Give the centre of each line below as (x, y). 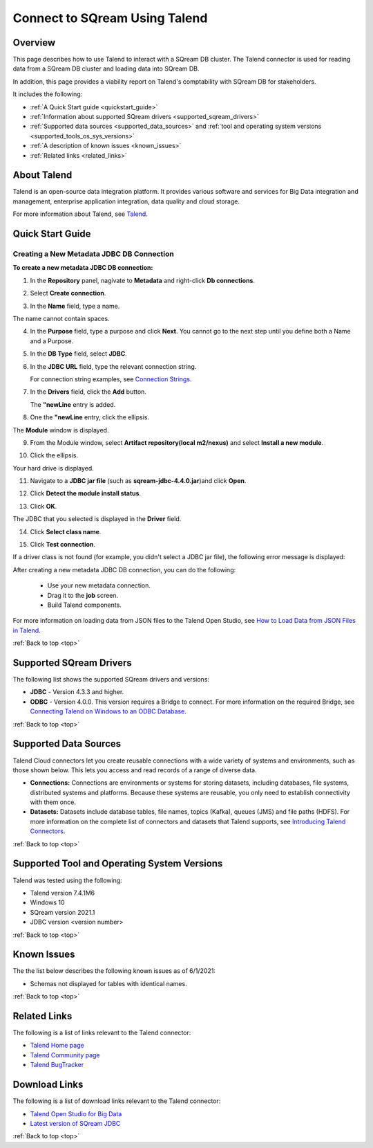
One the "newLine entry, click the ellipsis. (90, 417)
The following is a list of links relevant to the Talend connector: (102, 1033)
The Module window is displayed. (61, 430)
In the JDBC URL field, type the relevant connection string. (113, 366)
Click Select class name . (66, 531)
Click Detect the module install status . (86, 493)
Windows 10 (47, 902)
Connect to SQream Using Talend (110, 18)
